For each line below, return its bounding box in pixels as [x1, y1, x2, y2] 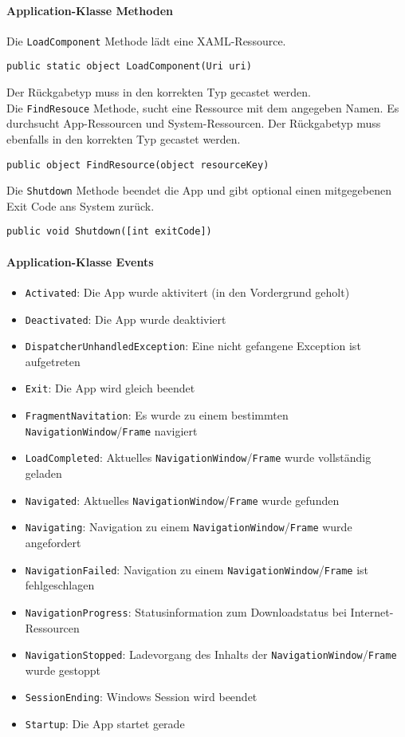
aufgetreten [25, 353, 81, 369]
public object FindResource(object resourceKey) [6, 159, 269, 171]
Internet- [350, 603, 394, 620]
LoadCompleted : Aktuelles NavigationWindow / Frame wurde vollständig [25, 449, 372, 466]
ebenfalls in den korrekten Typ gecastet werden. [6, 130, 241, 147]
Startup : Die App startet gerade [25, 715, 185, 731]
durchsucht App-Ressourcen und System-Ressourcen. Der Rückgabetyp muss [6, 115, 381, 132]
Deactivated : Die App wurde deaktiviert [25, 310, 226, 327]
